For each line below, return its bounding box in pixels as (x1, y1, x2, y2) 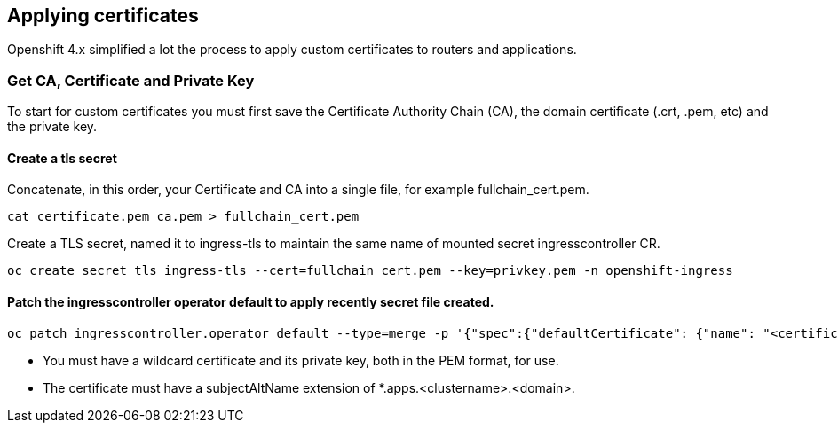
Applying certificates (7, 4, 199, 27)
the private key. (7, 119, 98, 135)
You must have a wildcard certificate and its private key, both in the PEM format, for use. (43, 352, 559, 368)
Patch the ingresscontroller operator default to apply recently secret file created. (7, 294, 494, 309)
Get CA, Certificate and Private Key (7, 71, 255, 90)
